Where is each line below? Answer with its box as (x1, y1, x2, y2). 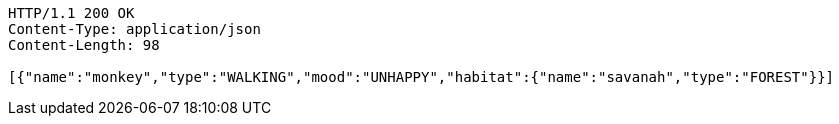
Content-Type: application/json (8, 21, 261, 37)
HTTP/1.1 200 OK (8, 5, 135, 21)
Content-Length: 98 (8, 37, 160, 53)
